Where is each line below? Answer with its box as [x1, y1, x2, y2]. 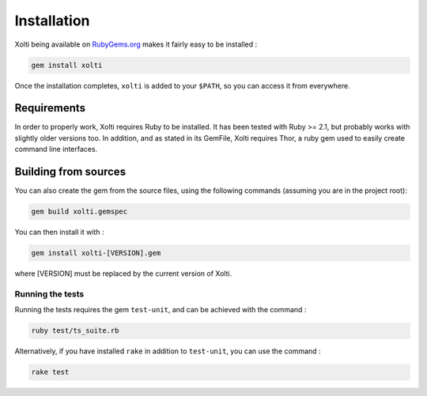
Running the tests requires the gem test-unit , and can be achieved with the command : [14, 305, 307, 315]
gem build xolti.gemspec [31, 207, 128, 217]
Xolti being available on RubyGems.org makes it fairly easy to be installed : [14, 40, 258, 49]
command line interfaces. [14, 145, 98, 154]
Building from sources [14, 165, 127, 179]
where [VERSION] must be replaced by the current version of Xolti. [14, 269, 232, 278]
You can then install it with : [14, 228, 104, 237]
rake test [31, 368, 70, 377]
